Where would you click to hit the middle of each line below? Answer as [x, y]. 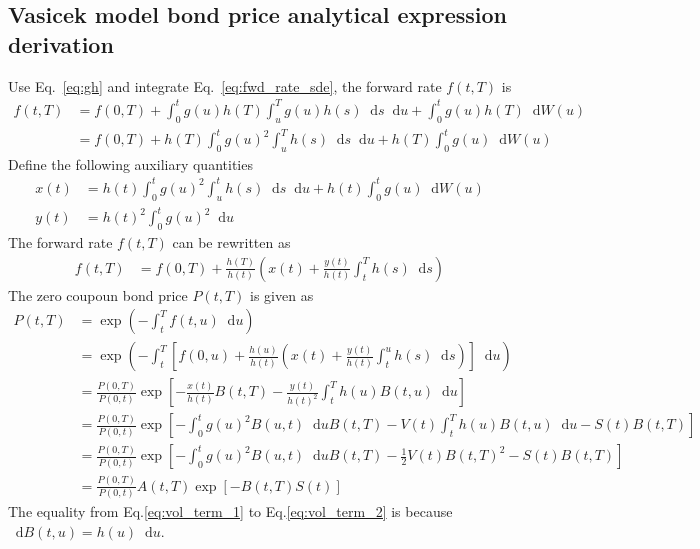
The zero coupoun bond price [98, 294]
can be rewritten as [231, 242]
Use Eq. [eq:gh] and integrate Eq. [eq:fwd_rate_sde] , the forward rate [225, 85]
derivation [61, 43]
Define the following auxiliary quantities [130, 163]
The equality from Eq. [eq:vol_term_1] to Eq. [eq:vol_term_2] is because [230, 511]
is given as [282, 294]
